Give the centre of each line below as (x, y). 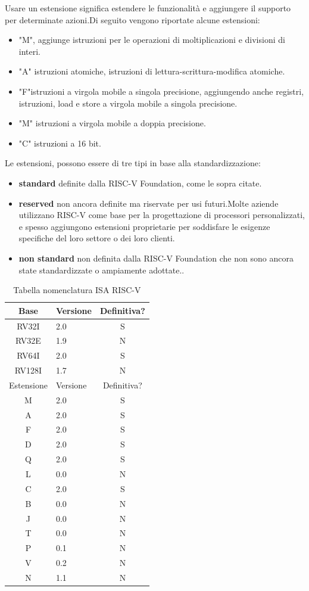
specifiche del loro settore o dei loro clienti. (97, 238)
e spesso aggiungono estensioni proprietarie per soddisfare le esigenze (144, 226)
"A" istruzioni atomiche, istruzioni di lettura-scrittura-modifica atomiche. (152, 71)
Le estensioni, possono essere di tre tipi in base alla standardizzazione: (133, 163)
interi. (30, 51)
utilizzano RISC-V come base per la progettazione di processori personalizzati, (162, 215)
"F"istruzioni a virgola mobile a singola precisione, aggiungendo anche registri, (161, 91)
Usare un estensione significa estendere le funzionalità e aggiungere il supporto (148, 8)
